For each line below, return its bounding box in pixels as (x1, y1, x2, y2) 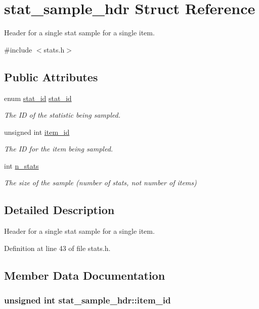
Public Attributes (4, 69, 98, 84)
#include (4, 44, 32, 55)
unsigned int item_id (4, 126, 70, 137)
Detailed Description (4, 202, 115, 218)
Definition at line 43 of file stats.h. (4, 242, 111, 253)
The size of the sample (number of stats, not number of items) (4, 177, 197, 188)
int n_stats (4, 160, 39, 171)
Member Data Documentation (4, 267, 165, 283)
